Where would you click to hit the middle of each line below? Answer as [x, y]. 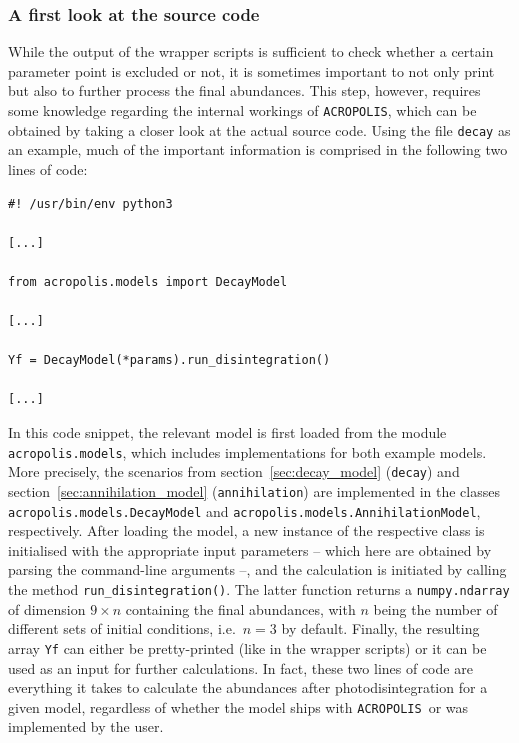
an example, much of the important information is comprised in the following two [258, 149]
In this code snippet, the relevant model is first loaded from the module [227, 432]
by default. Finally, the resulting [380, 628]
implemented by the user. [86, 726]
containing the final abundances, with [240, 608]
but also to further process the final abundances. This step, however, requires [244, 90]
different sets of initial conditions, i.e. [122, 628]
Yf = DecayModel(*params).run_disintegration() [169, 360]
